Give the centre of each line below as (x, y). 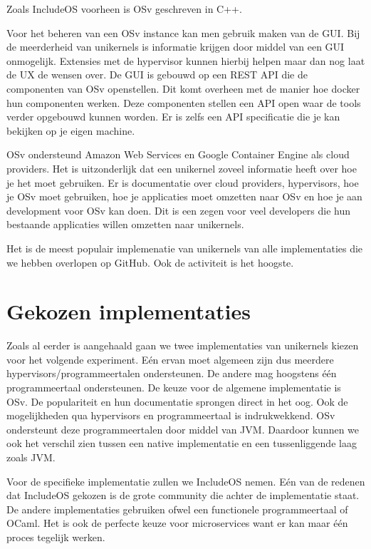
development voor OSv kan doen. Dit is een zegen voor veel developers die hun (179, 210)
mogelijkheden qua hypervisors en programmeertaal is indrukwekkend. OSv (171, 415)
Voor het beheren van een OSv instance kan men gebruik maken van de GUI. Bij (183, 32)
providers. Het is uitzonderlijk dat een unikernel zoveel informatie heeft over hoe (182, 168)
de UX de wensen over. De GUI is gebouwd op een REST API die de (157, 75)
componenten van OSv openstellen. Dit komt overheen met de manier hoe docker (183, 88)
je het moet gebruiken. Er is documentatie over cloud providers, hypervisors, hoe (183, 182)
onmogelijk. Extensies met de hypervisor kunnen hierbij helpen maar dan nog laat (186, 60)
